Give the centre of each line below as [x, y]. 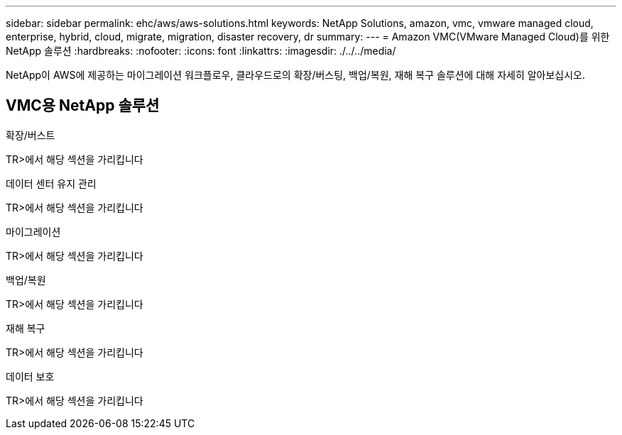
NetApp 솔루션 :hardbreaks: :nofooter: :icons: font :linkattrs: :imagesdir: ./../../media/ [201, 51]
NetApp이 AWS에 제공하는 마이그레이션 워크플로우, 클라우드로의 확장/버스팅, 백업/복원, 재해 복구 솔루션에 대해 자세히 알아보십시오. [296, 75]
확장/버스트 [31, 135]
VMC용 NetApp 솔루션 [83, 106]
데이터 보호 [30, 376]
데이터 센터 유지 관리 [51, 183]
